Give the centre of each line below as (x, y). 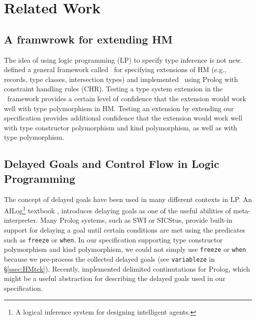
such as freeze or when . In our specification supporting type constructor (113, 239)
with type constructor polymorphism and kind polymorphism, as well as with (121, 127)
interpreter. (21, 220)
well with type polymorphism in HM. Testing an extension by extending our (119, 108)
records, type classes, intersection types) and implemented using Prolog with (121, 79)
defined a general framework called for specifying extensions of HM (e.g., (115, 69)
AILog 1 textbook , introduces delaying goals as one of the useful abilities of (118, 210)
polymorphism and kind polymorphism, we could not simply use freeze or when (125, 249)
